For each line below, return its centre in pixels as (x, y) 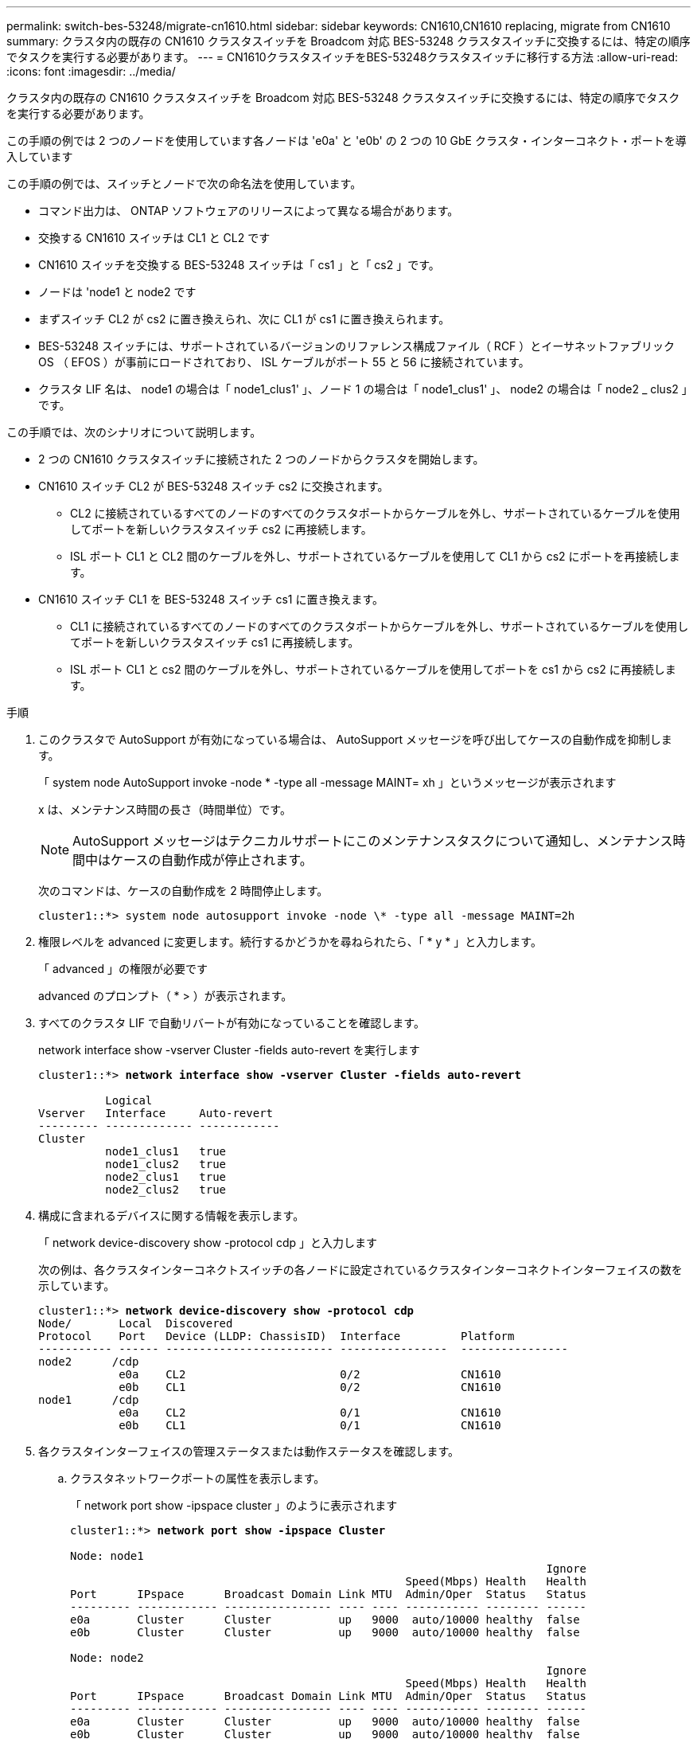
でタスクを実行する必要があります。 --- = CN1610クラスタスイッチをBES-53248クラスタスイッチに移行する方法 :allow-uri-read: (343, 57)
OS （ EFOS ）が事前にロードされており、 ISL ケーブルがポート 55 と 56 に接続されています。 (284, 362)
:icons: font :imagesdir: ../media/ (91, 71)
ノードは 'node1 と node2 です (117, 292)
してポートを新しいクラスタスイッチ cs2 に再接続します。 (221, 529)
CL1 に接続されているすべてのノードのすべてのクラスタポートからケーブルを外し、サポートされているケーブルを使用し (380, 626)
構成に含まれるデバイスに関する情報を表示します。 (171, 1215)
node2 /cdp (89, 1362)
